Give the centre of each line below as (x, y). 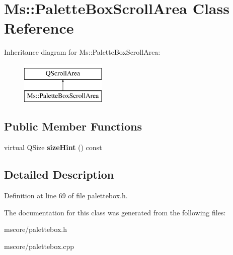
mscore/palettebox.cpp (39, 246)
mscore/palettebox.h (35, 229)
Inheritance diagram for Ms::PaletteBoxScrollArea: (82, 52)
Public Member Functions (73, 126)
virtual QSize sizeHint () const (53, 147)
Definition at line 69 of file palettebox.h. (66, 196)
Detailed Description (59, 174)
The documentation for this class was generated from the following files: (115, 212)
